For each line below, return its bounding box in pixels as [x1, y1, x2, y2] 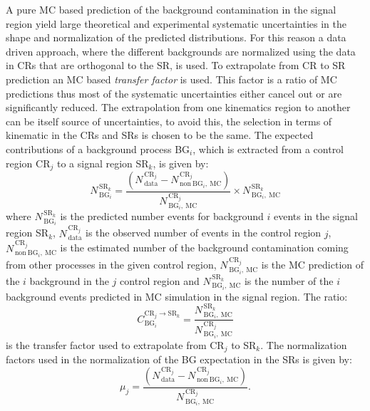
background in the [29, 273, 109, 288]
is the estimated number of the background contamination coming [60, 240, 349, 255]
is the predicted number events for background [60, 209, 264, 224]
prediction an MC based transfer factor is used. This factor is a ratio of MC [6, 71, 337, 86]
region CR [6, 155, 51, 170]
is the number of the [244, 273, 334, 288]
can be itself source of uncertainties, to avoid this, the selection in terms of [6, 113, 332, 128]
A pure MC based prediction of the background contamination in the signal [6, 2, 336, 16]
